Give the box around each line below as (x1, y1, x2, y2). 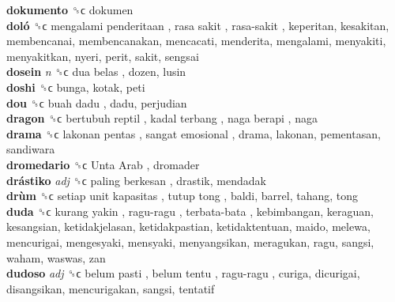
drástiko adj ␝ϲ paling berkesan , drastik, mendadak (6, 172, 266, 188)
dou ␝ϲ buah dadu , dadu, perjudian (6, 94, 187, 111)
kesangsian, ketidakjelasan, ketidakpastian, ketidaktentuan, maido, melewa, (6, 218, 371, 235)
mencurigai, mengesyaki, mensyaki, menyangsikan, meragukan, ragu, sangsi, (6, 233, 374, 250)
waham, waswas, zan (6, 249, 106, 266)
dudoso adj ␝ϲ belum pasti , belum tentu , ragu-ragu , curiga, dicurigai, (6, 265, 360, 281)
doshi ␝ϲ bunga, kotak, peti (6, 78, 145, 95)
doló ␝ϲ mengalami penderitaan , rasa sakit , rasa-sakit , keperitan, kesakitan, (6, 17, 389, 33)
